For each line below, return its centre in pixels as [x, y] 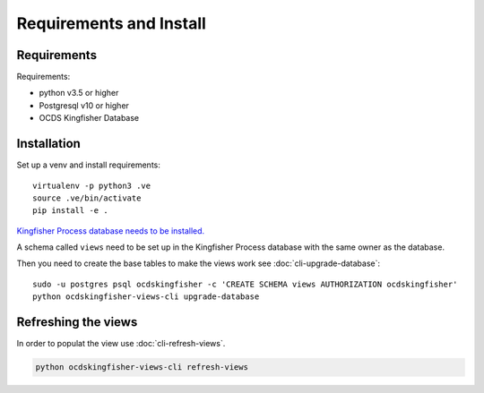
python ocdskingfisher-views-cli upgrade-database [146, 297]
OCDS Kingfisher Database [89, 118]
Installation [48, 144]
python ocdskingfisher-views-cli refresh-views [142, 367]
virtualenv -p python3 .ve [92, 185]
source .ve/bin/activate [87, 198]
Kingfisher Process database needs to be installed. [111, 231]
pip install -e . [70, 211]
